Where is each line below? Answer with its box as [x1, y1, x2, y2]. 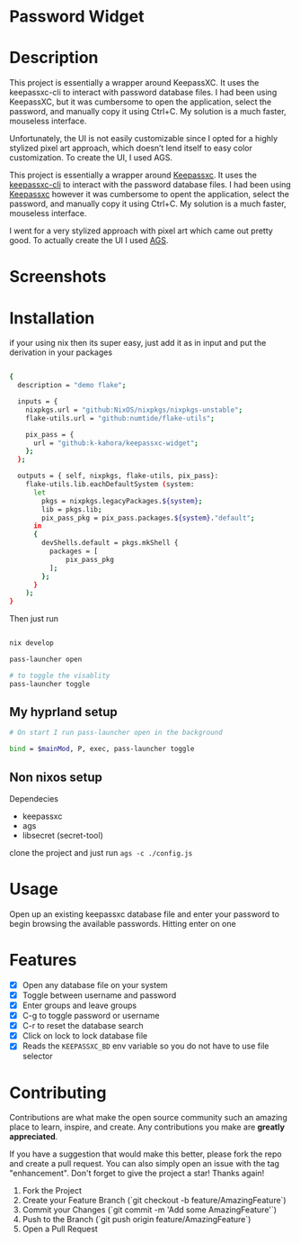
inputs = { [17, 397, 58, 406]
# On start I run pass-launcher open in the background [9, 728, 223, 738]
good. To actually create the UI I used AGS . [9, 235, 169, 246]
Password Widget [9, 6, 145, 27]
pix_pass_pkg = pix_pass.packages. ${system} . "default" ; [41, 513, 255, 522]
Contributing [9, 1083, 107, 1102]
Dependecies [9, 794, 58, 803]
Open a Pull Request [22, 1223, 99, 1235]
